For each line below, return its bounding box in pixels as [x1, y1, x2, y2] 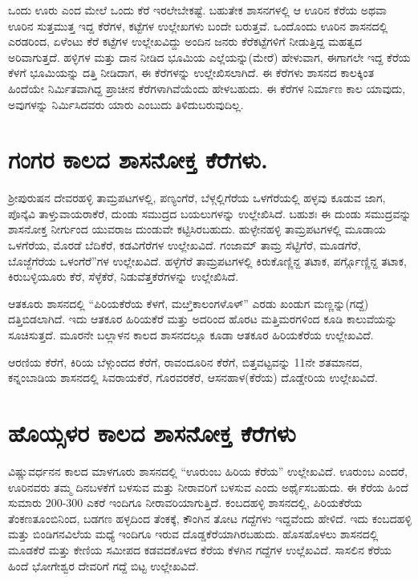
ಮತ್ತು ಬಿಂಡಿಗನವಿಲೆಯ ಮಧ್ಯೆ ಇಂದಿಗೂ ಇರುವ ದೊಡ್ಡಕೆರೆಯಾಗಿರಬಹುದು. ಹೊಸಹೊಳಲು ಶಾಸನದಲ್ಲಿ [8, 525, 379, 542]
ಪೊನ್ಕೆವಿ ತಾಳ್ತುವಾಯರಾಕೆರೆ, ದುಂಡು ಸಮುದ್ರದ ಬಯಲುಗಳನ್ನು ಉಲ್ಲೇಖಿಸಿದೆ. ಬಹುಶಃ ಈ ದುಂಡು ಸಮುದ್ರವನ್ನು [8, 205, 412, 221]
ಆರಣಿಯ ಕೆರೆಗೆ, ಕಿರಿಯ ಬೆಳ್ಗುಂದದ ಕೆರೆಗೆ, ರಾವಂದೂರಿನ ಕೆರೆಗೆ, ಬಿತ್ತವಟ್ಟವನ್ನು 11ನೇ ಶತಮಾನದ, [8, 353, 363, 370]
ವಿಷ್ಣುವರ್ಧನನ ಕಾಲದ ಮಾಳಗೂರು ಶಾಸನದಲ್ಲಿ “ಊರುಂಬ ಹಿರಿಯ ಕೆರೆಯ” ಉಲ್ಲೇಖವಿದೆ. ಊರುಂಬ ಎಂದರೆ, [8, 462, 408, 479]
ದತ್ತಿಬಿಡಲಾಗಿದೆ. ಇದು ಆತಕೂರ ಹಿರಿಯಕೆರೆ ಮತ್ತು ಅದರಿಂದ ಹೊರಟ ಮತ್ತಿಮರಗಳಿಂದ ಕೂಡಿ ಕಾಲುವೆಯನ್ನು [8, 310, 397, 327]
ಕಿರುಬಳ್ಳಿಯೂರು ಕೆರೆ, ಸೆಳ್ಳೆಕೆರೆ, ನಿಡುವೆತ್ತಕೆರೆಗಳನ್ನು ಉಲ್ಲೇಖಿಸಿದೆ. [8, 268, 239, 285]
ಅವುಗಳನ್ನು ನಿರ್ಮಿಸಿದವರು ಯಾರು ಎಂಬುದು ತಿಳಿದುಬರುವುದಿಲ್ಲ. [8, 95, 244, 112]
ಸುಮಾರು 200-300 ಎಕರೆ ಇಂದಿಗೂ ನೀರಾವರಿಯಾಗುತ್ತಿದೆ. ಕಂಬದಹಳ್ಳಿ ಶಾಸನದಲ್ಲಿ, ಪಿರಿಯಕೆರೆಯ [8, 494, 363, 511]
